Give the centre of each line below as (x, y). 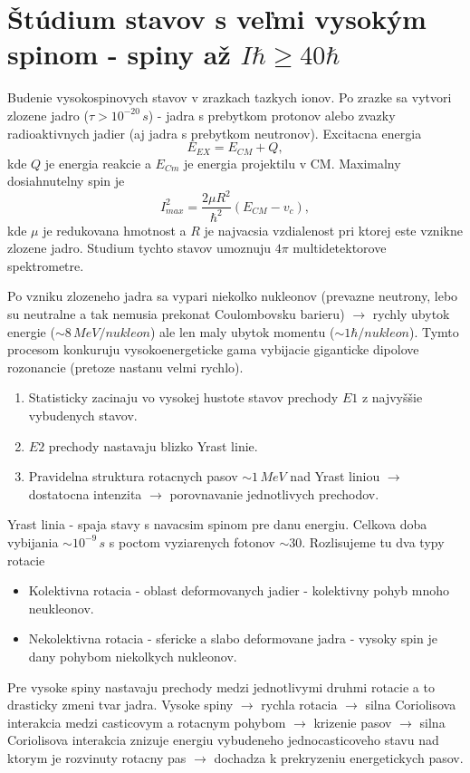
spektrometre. (46, 265)
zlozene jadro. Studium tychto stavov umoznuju (139, 248)
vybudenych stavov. (83, 415)
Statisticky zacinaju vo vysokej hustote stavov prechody (183, 397)
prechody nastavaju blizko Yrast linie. (153, 445)
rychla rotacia (299, 705)
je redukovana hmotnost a (115, 230)
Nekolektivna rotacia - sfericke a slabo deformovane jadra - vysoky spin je (233, 638)
